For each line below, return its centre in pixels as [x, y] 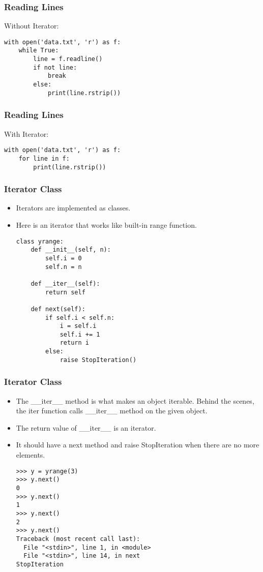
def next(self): [58, 309]
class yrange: [40, 241]
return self [65, 292]
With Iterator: [26, 133]
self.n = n [64, 267]
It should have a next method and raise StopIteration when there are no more [138, 445]
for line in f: [44, 158]
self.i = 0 [64, 258]
